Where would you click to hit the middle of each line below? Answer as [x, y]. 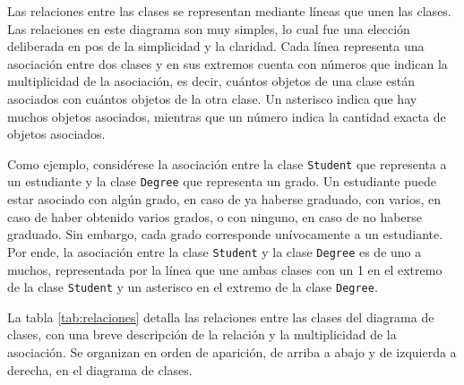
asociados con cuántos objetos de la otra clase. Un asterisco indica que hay [212, 98]
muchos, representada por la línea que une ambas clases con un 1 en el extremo [225, 269]
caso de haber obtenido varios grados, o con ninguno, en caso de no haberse [215, 216]
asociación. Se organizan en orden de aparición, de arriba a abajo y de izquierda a [232, 351]
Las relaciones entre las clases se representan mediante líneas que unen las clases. [229, 11]
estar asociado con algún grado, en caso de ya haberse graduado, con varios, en [224, 199]
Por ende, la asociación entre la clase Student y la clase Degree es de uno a [215, 251]
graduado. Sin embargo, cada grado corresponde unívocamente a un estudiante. [225, 234]
